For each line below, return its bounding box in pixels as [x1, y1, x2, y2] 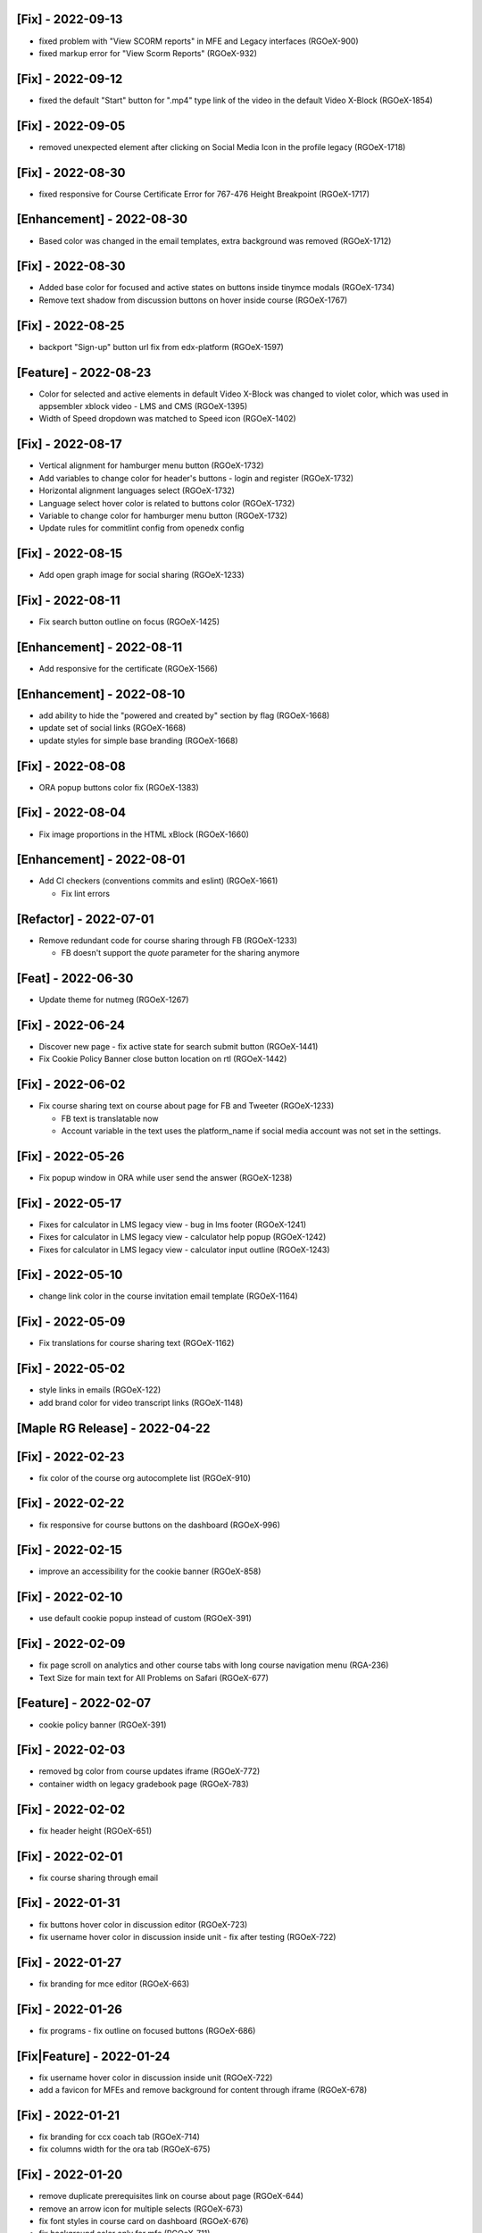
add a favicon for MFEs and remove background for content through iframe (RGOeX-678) [38, 2085, 368, 2095]
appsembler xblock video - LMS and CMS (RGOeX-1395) [38, 401, 248, 412]
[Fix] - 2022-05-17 [16, 1195, 122, 1210]
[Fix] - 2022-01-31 [16, 1895, 120, 1911]
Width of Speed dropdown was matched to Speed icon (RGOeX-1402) [38, 414, 296, 424]
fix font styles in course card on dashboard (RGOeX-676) [38, 2216, 249, 2227]
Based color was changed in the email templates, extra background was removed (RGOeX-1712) [38, 235, 392, 246]
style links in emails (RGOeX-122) [38, 1384, 162, 1395]
